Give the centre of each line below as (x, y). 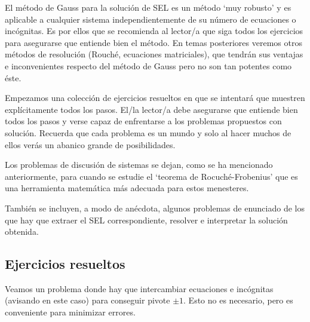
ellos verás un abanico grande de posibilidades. (90, 144)
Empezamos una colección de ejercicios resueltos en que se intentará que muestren (155, 98)
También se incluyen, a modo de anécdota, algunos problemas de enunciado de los (155, 208)
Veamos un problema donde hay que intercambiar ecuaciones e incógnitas (139, 288)
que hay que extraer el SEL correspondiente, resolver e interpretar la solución (146, 220)
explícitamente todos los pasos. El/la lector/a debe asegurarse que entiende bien (151, 109)
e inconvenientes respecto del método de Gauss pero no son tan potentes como (148, 65)
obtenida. (22, 231)
